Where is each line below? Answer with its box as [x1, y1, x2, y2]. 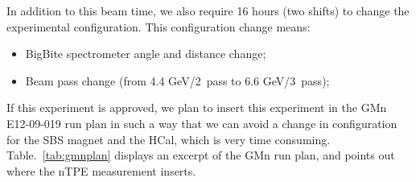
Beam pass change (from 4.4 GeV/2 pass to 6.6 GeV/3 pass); [25, 72, 330, 89]
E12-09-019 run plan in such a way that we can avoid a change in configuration [6, 114, 397, 131]
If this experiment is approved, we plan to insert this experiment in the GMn [6, 99, 387, 116]
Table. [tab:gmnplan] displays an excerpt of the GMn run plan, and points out [6, 147, 395, 163]
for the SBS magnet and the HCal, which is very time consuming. [6, 130, 331, 147]
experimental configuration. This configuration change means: [6, 18, 311, 35]
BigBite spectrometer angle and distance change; [25, 45, 266, 62]
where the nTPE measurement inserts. [6, 162, 196, 179]
